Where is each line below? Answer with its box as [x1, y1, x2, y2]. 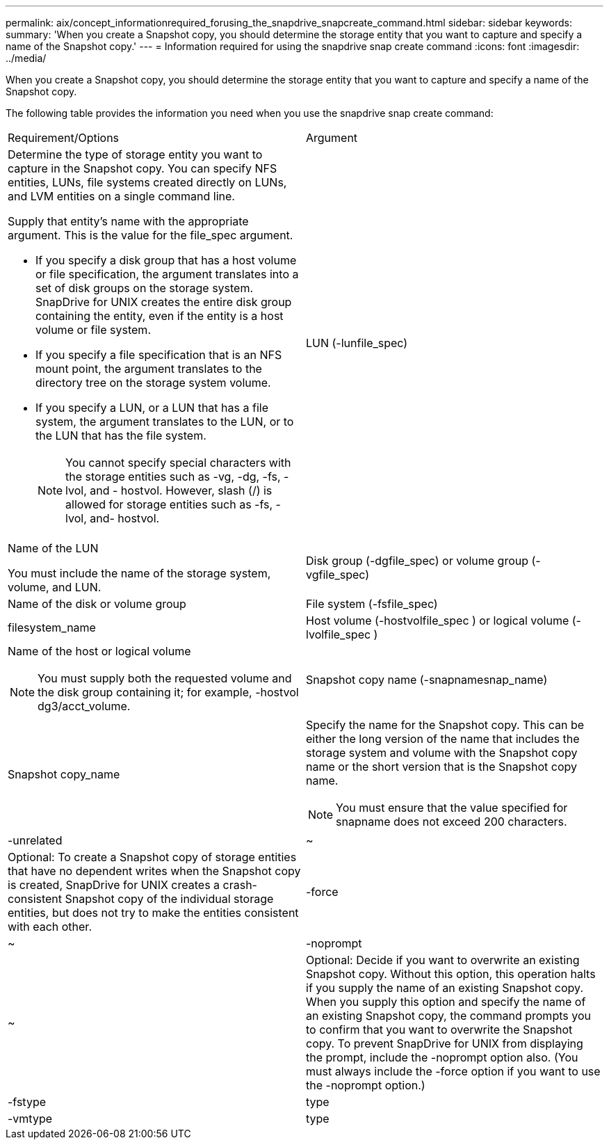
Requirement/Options [8, 131, 120, 145]
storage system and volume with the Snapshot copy [306, 746, 578, 760]
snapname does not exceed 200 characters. [336, 815, 567, 828]
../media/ [6, 52, 47, 64]
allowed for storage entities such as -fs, [65, 497, 273, 511]
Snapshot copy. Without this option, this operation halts [306, 967, 596, 981]
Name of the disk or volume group [8, 597, 186, 611]
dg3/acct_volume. [38, 699, 131, 713]
